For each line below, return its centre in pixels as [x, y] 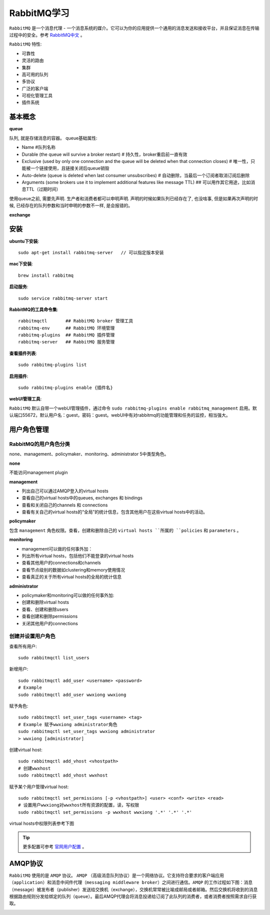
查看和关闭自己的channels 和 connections [65, 505]
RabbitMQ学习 [39, 13]
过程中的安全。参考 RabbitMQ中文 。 [47, 35]
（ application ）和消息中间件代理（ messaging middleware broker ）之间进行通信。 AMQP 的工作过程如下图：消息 [131, 882]
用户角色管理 [29, 429]
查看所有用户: [23, 646]
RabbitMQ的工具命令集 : [34, 309]
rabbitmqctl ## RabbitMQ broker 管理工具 [76, 321]
